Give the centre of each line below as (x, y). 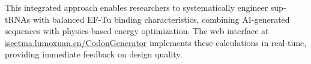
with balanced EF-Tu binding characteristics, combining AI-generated (161, 19)
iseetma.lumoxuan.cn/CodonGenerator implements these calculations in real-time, (156, 42)
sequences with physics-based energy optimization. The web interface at (137, 31)
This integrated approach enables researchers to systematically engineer (137, 7)
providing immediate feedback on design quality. (94, 54)
